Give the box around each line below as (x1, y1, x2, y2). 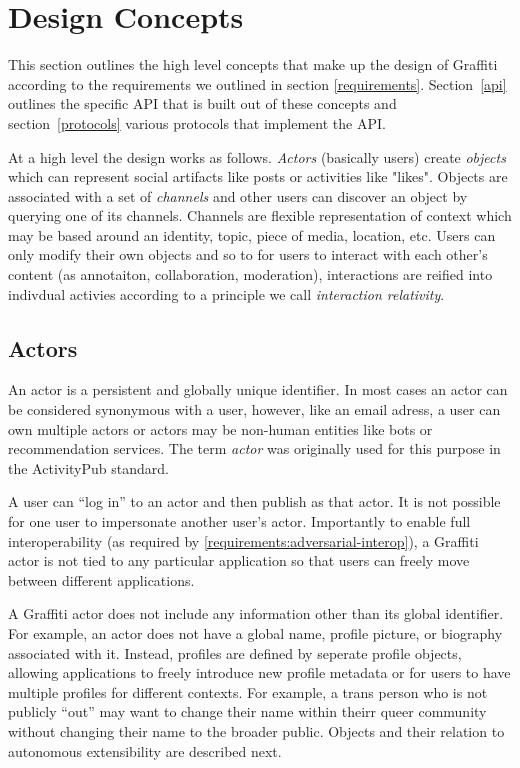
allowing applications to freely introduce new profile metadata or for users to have (8, 662, 511, 683)
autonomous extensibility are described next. (8, 740, 282, 761)
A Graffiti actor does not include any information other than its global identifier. (8, 603, 504, 624)
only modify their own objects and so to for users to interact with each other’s (8, 244, 488, 265)
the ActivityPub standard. (8, 457, 169, 478)
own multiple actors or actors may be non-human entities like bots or (8, 418, 433, 439)
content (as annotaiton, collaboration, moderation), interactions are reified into (8, 264, 493, 285)
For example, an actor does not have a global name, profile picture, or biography (8, 622, 503, 643)
